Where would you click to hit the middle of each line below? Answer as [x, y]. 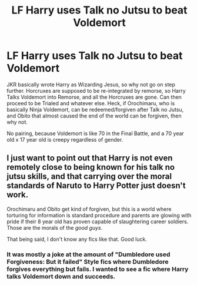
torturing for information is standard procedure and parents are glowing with [99, 215]
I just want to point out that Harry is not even [90, 158]
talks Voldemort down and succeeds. [61, 276]
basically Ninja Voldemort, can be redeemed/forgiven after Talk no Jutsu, [95, 109]
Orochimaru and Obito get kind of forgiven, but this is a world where [89, 209]
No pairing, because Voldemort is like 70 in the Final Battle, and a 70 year [95, 133]
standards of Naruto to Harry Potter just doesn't [96, 186]
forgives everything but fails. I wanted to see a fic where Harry [98, 269]
